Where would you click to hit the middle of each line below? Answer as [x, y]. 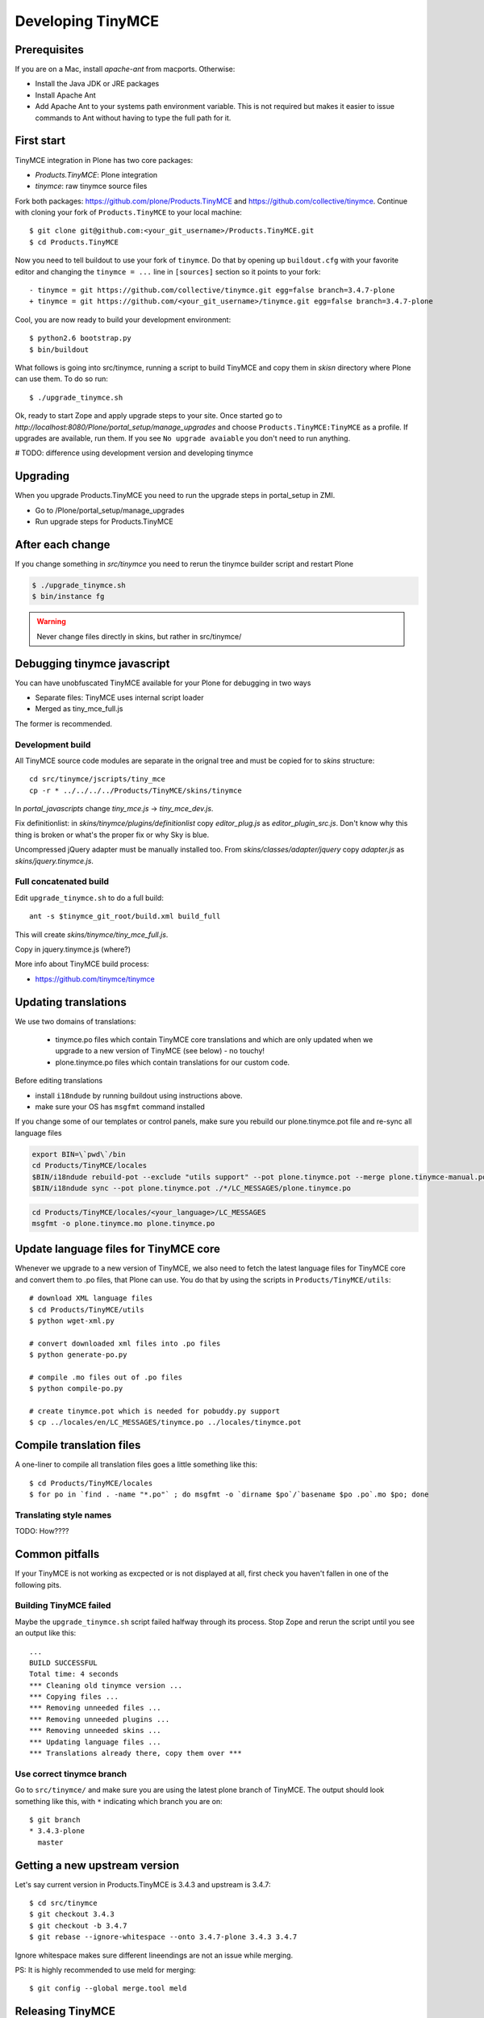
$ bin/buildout [59, 350]
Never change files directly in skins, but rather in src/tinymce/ [139, 636]
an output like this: [46, 1633]
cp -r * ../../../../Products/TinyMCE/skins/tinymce [136, 790]
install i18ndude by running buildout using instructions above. [139, 1095]
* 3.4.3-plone [57, 1831]
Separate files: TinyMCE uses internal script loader [119, 697]
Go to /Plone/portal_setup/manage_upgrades [110, 510]
